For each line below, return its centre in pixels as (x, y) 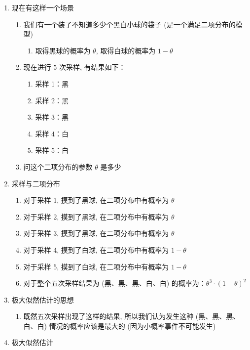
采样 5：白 (52, 150)
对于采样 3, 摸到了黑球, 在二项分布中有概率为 (96, 233)
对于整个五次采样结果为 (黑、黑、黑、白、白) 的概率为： (115, 283)
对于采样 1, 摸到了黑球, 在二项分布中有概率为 (96, 200)
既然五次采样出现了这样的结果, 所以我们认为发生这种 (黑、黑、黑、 (132, 316)
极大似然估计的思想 (43, 299)
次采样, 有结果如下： (92, 67)
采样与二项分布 (36, 183)
